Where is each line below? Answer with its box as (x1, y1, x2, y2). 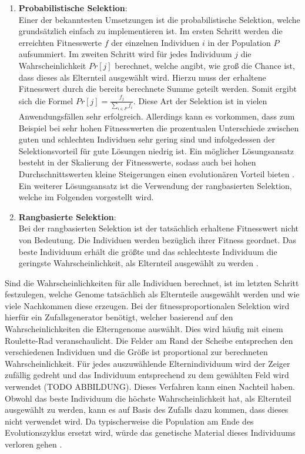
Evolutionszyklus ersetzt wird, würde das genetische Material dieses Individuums (5, 426, 296, 439)
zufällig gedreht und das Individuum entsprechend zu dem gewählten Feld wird (5, 369, 289, 381)
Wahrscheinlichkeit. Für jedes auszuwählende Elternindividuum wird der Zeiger (5, 357, 290, 369)
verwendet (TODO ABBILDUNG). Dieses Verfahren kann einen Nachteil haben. (5, 380, 295, 393)
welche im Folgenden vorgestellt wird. (18, 191, 154, 203)
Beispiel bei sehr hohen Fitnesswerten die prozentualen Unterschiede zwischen (18, 121, 299, 134)
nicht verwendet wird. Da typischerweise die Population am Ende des (5, 415, 254, 427)
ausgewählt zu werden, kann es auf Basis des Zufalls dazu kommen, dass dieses (5, 403, 289, 416)
